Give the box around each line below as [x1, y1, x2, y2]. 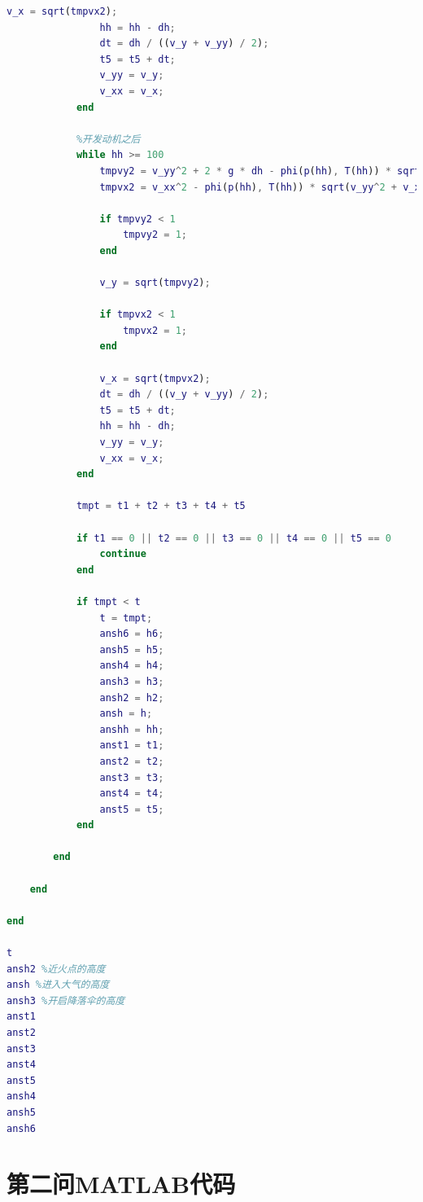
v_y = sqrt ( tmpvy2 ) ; [99, 277, 211, 289]
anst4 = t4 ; [99, 787, 164, 800]
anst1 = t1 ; [99, 739, 164, 752]
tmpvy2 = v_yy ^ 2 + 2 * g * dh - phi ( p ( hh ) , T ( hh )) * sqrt [99, 165, 421, 177]
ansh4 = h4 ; [99, 660, 164, 672]
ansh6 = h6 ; [99, 628, 164, 640]
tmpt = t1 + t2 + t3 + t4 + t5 [76, 500, 246, 512]
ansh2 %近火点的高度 [7, 963, 106, 975]
